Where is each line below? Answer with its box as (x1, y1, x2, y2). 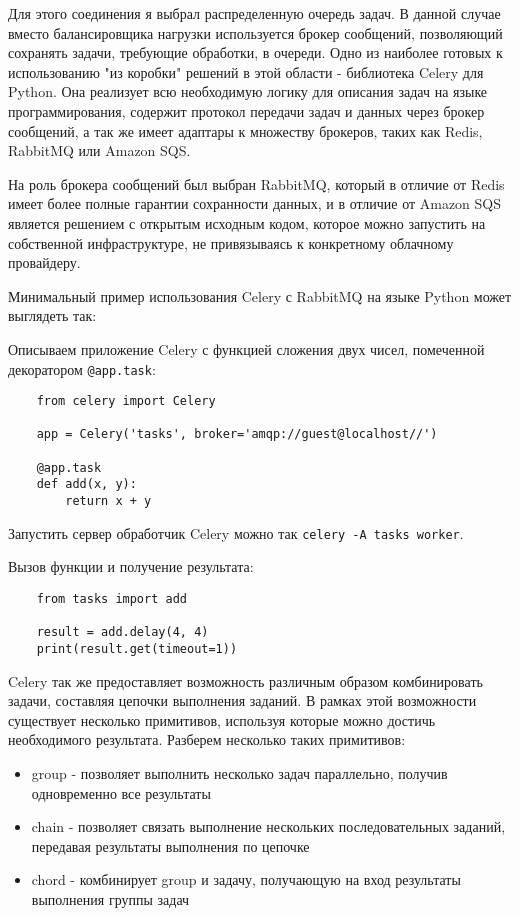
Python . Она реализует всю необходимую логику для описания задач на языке (8, 81, 488, 102)
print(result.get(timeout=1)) (36, 641, 238, 656)
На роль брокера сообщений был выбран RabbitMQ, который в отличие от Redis (8, 173, 505, 194)
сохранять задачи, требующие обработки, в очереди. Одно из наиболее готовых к (8, 42, 503, 63)
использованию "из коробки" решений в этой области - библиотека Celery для (8, 61, 484, 82)
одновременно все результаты (31, 782, 211, 803)
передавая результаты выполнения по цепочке (31, 835, 310, 856)
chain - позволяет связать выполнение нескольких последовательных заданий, (31, 816, 506, 837)
